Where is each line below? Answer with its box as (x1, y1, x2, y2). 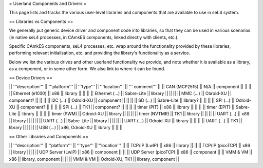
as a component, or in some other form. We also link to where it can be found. (9, 66, 166, 72)
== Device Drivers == (9, 75, 53, 80)
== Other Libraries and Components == (9, 133, 89, 139)
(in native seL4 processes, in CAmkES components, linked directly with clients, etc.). (9, 34, 179, 40)
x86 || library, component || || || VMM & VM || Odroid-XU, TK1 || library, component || (9, 156, 180, 162)
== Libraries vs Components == (9, 19, 73, 24)
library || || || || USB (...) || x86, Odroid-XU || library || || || (9, 125, 123, 131)
